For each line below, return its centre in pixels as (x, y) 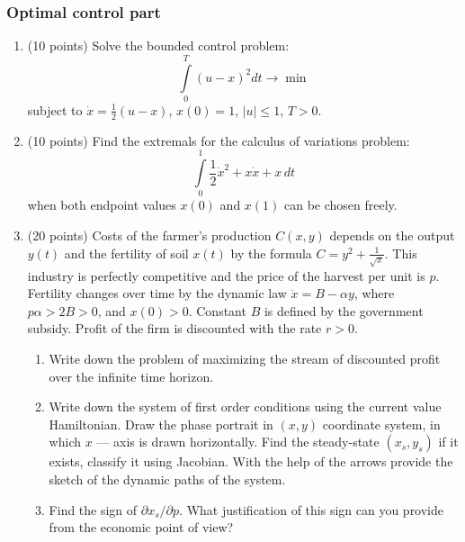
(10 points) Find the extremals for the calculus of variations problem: (219, 140)
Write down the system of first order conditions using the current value (245, 406)
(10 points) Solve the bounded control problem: (158, 45)
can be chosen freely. (340, 205)
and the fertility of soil (126, 253)
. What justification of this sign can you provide (312, 509)
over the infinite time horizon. (131, 376)
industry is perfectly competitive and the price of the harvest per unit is (226, 275)
